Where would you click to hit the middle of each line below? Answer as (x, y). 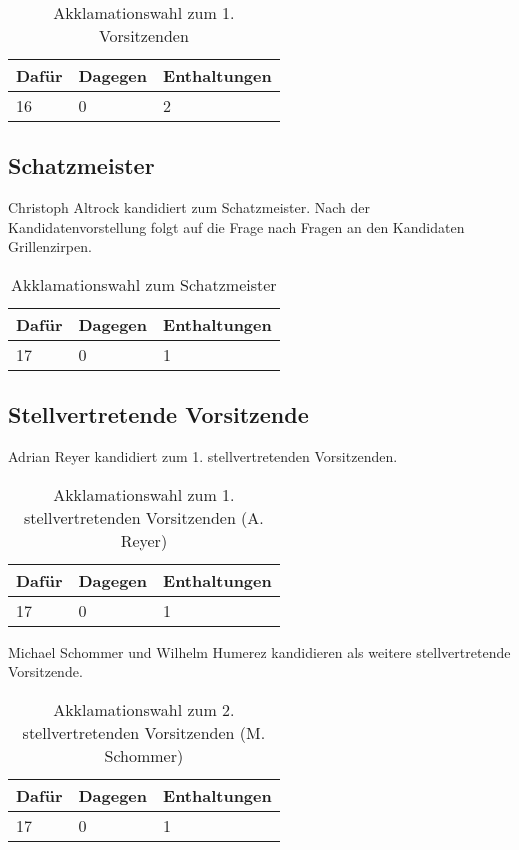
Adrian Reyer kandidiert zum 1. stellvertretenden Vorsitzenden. (203, 456)
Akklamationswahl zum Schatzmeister (144, 284)
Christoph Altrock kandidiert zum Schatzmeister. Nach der (189, 207)
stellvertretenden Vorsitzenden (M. (144, 732)
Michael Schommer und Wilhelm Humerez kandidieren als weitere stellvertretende (259, 651)
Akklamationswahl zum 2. (144, 709)
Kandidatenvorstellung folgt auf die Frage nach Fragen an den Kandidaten (236, 226)
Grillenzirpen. (50, 246)
